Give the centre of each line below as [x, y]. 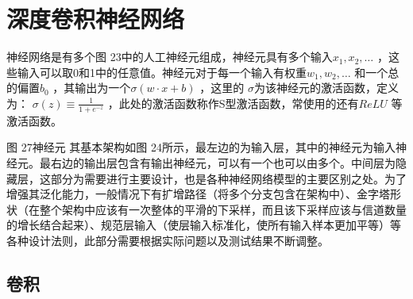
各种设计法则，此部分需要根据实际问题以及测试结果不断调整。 [168, 240]
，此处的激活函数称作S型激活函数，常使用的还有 [233, 103]
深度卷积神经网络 [96, 19]
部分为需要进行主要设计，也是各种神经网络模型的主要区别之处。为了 [228, 178]
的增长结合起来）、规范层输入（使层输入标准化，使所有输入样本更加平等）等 [204, 225]
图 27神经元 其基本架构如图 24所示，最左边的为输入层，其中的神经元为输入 [201, 147]
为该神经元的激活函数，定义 [326, 88]
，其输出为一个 [92, 88]
